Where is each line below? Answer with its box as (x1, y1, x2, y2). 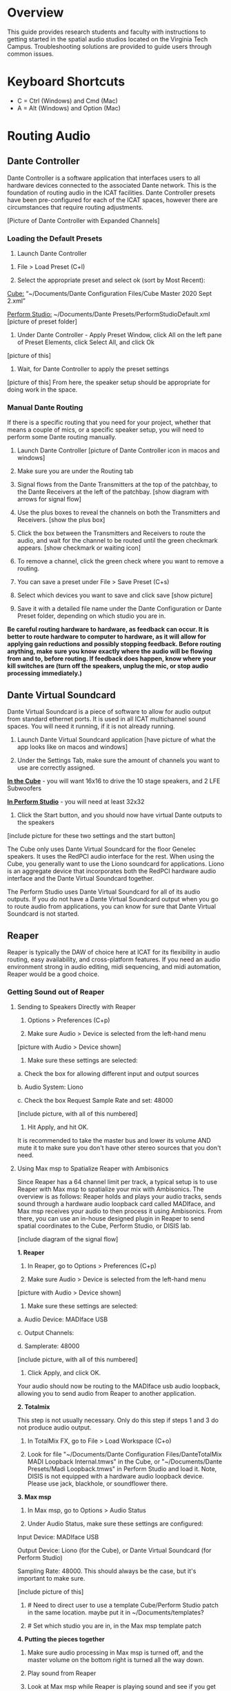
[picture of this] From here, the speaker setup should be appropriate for (7, 378, 210, 387)
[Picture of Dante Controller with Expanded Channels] (7, 216, 160, 225)
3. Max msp (17, 1493, 52, 1501)
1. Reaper (17, 1248, 45, 1257)
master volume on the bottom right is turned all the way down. (27, 1656, 205, 1664)
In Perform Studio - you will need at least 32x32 (7, 798, 145, 806)
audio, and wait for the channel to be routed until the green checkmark (17, 537, 219, 545)
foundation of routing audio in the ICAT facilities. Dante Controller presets (7, 188, 216, 197)
